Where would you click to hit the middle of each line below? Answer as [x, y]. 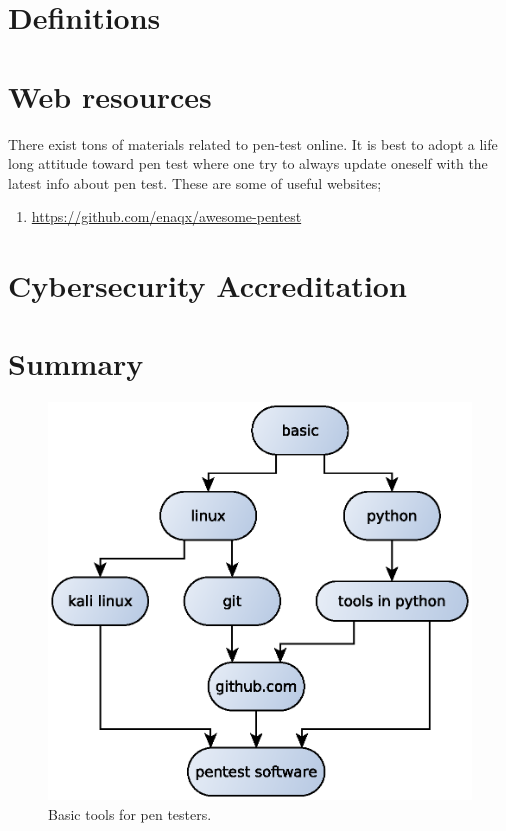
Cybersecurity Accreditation [207, 285]
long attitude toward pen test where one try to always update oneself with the [248, 163]
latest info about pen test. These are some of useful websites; [195, 182]
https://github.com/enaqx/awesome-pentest [166, 216]
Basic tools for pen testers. [130, 813]
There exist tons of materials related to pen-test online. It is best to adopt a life [253, 143]
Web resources [110, 95]
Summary [76, 363]
